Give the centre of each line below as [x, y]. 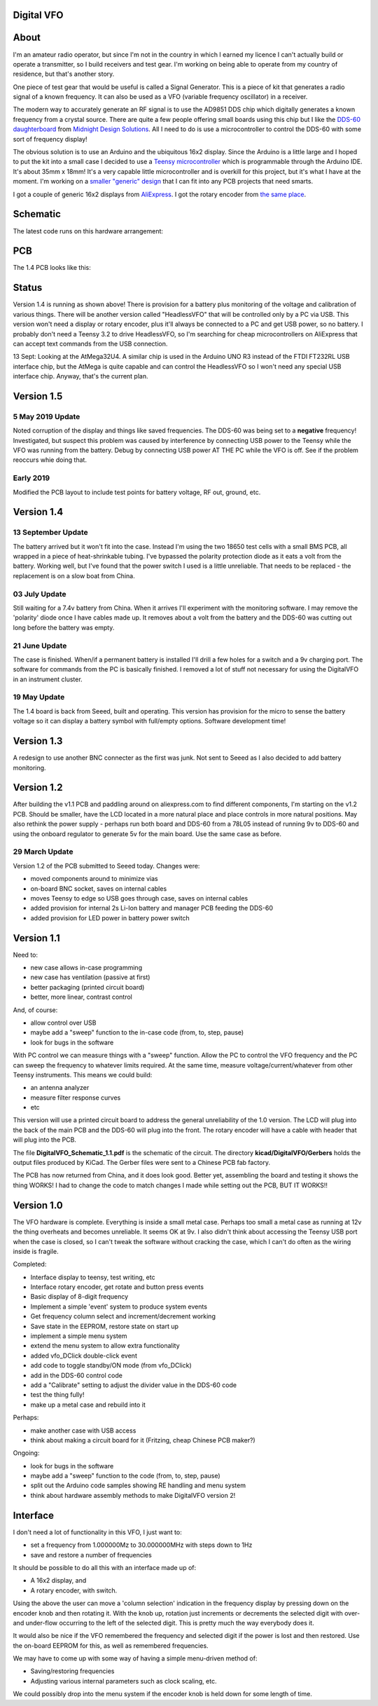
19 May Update [39, 697]
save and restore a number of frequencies [91, 1555]
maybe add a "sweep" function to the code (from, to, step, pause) [125, 1476]
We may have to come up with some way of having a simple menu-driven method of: [135, 1658]
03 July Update [40, 594]
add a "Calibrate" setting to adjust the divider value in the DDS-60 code [134, 1385]
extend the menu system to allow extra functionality [105, 1346]
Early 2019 [31, 478]
